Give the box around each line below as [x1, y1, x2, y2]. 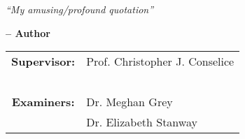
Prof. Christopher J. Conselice [86, 53, 234, 70]
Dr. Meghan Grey [86, 94, 173, 110]
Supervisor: [11, 53, 76, 70]
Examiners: [11, 94, 75, 110]
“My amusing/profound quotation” [6, 2, 154, 16]
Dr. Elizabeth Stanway [86, 114, 197, 131]
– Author [6, 25, 50, 40]
